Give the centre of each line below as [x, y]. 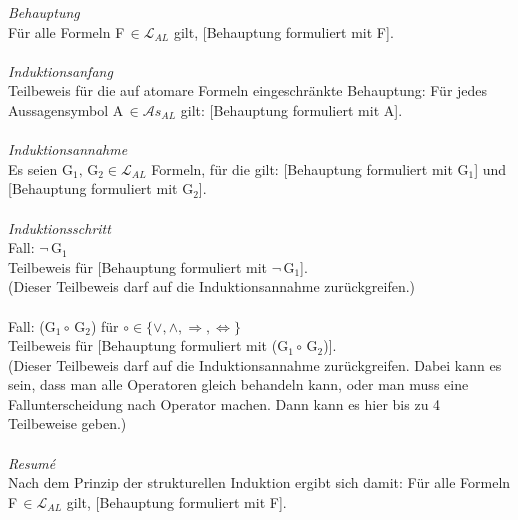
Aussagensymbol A [66, 109]
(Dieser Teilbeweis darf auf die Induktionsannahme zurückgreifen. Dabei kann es [255, 364]
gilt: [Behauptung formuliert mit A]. [291, 109]
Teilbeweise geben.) [67, 423]
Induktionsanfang [60, 70]
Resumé [32, 462]
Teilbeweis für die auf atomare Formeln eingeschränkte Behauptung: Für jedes [248, 90]
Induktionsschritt [59, 227]
